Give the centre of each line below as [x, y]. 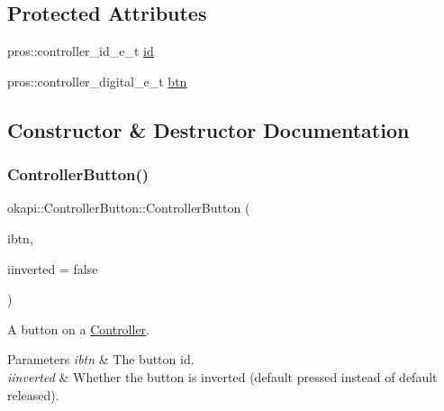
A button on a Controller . [79, 329]
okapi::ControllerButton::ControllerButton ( [129, 208]
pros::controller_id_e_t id [81, 51]
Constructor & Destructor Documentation [208, 129]
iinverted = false [53, 268]
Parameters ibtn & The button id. [101, 359]
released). [33, 394]
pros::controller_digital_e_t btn [97, 81]
